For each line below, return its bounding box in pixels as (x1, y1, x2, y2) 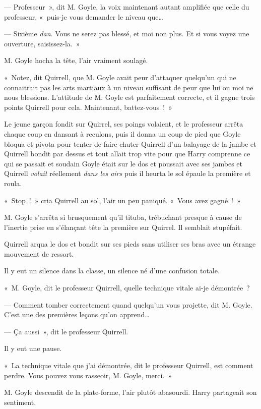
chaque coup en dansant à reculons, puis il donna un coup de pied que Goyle (4, 128, 241, 139)
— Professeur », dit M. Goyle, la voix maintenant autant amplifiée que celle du (4, 2, 249, 12)
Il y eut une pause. (4, 343, 62, 354)
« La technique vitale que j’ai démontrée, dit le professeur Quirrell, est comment (4, 360, 253, 371)
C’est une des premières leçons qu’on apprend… (4, 309, 150, 320)
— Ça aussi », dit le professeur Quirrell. (4, 326, 128, 336)
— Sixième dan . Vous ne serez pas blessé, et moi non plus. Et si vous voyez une (4, 28, 249, 39)
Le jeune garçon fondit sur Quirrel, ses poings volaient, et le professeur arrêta (4, 119, 243, 129)
